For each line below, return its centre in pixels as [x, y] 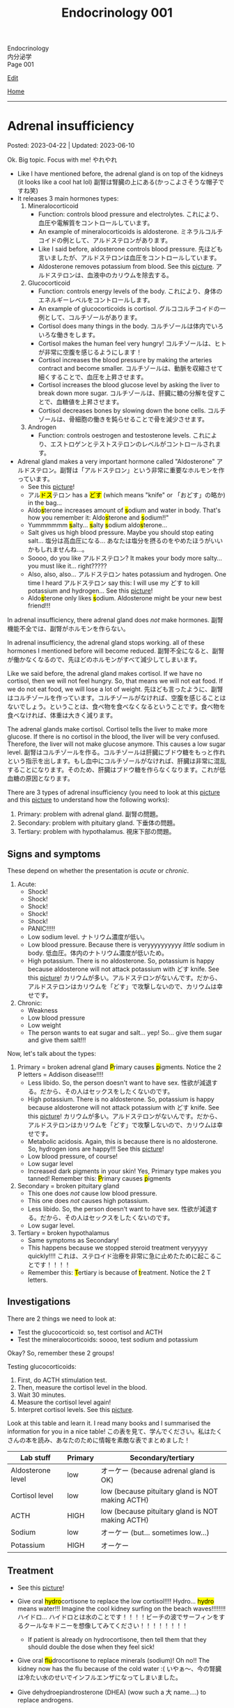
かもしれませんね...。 [58, 550]
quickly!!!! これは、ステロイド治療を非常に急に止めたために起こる [122, 1256]
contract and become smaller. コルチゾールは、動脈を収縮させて [131, 368]
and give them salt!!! [57, 1040]
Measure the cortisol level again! [64, 1402]
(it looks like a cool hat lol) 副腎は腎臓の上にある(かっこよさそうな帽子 [118, 182]
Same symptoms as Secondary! [73, 1240]
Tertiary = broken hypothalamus [63, 1233]
